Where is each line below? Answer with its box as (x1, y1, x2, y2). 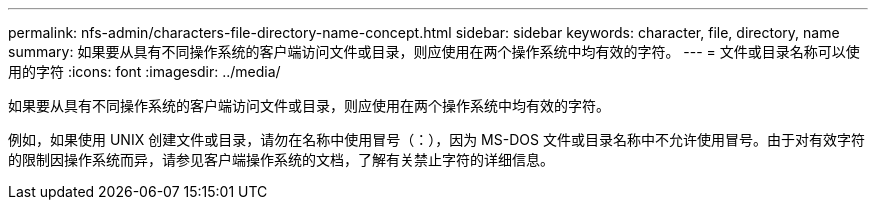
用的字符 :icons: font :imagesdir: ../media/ (8, 63, 281, 80)
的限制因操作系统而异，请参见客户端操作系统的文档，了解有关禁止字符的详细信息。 (8, 151, 554, 168)
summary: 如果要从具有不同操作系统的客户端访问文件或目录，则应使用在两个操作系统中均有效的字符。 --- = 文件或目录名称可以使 (8, 43, 860, 60)
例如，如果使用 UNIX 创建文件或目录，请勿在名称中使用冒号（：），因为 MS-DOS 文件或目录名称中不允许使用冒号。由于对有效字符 (8, 131, 865, 148)
